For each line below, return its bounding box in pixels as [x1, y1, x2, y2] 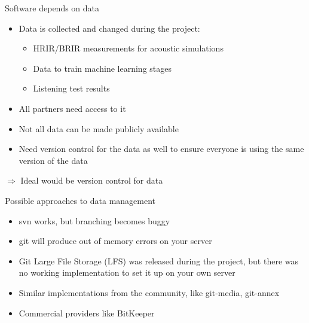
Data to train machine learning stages [33, 62, 172, 74]
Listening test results [33, 82, 110, 95]
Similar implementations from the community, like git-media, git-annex [19, 286, 280, 298]
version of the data [19, 154, 88, 166]
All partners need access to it [19, 102, 126, 114]
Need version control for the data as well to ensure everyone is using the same [19, 142, 304, 155]
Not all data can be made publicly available [19, 122, 179, 135]
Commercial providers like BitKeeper [19, 306, 155, 319]
